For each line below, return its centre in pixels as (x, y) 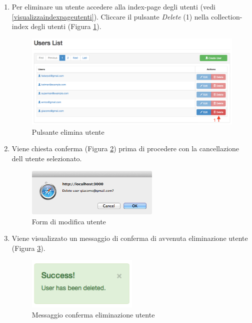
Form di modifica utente (69, 221)
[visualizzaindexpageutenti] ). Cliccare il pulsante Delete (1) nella (110, 16)
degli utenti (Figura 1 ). (66, 26)
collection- (227, 16)
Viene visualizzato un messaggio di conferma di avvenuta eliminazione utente (130, 238)
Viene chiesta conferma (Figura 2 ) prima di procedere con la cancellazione (125, 148)
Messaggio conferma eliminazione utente (93, 315)
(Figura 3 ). (28, 248)
